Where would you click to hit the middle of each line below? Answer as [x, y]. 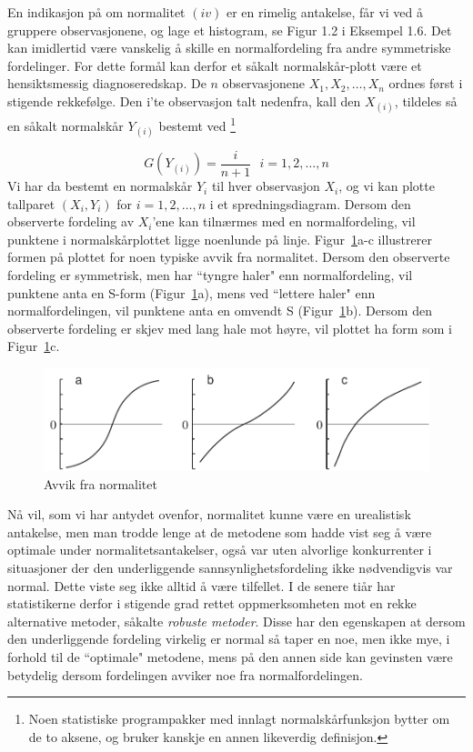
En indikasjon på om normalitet [96, 12]
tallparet [31, 203]
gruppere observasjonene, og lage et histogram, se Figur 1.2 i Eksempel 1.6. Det [230, 30]
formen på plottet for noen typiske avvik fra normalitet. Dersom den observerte [229, 257]
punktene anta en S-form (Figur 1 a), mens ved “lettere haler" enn [191, 292]
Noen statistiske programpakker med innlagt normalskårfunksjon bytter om [239, 719]
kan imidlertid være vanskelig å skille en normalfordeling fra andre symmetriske [229, 48]
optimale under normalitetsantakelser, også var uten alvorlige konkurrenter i [220, 550]
